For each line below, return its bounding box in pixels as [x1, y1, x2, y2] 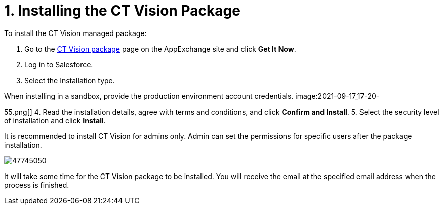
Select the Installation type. [24, 76, 115, 85]
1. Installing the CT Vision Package [4, 2, 240, 19]
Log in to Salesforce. [24, 60, 93, 69]
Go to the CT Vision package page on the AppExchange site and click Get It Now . [24, 44, 296, 53]
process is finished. [4, 180, 69, 189]
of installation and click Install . [4, 116, 106, 125]
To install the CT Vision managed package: [4, 28, 147, 38]
